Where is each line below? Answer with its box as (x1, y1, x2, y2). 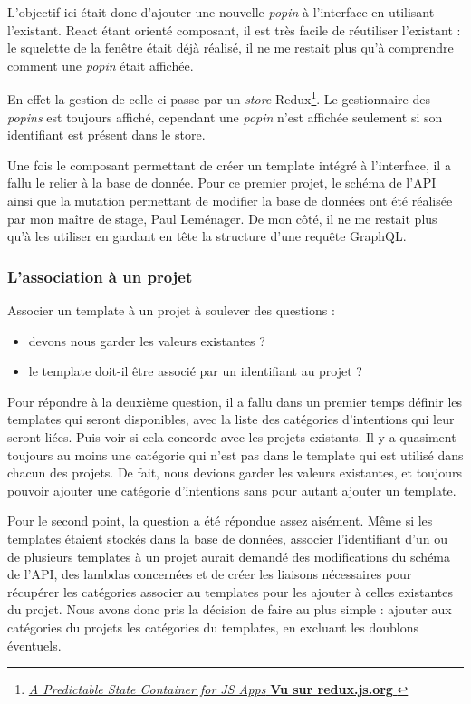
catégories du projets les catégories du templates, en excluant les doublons (7, 617, 419, 636)
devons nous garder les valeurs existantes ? (28, 331, 265, 350)
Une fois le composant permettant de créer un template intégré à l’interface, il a (7, 155, 451, 174)
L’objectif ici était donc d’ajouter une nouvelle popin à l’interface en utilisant (7, 3, 435, 21)
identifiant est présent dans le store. (7, 125, 206, 144)
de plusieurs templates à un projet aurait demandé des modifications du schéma (7, 546, 451, 565)
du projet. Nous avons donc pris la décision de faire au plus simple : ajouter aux (7, 600, 452, 619)
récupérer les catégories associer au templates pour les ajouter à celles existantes (7, 582, 454, 601)
